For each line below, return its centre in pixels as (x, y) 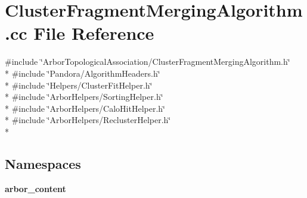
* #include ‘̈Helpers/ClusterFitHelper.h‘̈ (79, 85)
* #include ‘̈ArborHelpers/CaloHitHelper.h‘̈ (85, 108)
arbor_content (35, 188)
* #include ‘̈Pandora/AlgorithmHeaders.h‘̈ (83, 73)
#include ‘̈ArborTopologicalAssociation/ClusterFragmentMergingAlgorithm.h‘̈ (148, 62)
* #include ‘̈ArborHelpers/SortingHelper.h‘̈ (84, 97)
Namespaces (43, 163)
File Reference (94, 33)
